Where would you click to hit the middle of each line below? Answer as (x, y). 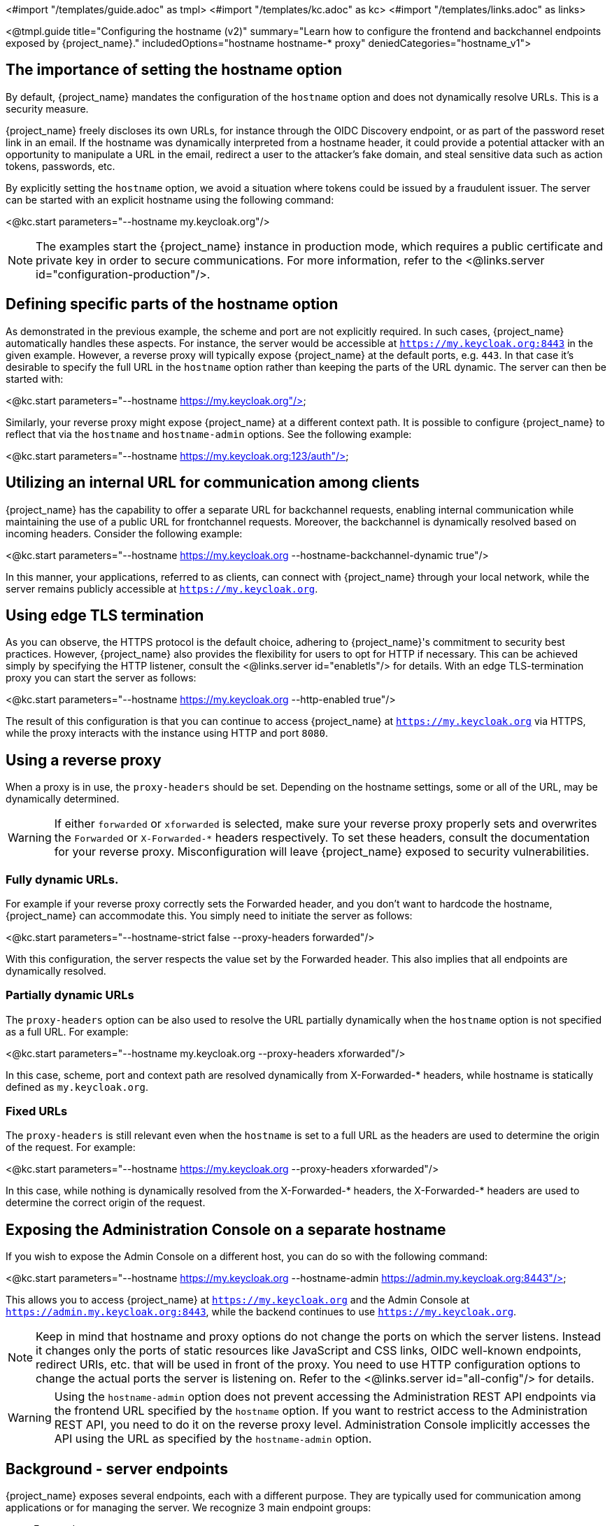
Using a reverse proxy (84, 760)
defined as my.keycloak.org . (77, 1087)
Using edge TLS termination (105, 615)
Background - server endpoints (117, 1469)
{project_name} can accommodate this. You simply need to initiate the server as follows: (209, 915)
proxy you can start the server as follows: (101, 678)
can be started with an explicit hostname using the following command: (170, 199)
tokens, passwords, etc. (61, 166)
